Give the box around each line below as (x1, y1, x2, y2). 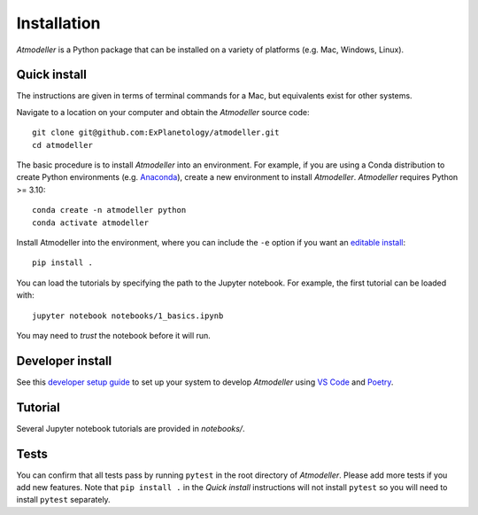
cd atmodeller (32, 140, 93, 150)
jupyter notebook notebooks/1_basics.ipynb (32, 310, 224, 321)
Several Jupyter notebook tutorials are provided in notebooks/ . (16, 423, 245, 433)
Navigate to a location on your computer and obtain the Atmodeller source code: (16, 106, 310, 117)
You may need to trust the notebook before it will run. (16, 330, 212, 340)
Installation (16, 13, 101, 33)
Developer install (16, 353, 112, 368)
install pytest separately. (16, 495, 111, 505)
